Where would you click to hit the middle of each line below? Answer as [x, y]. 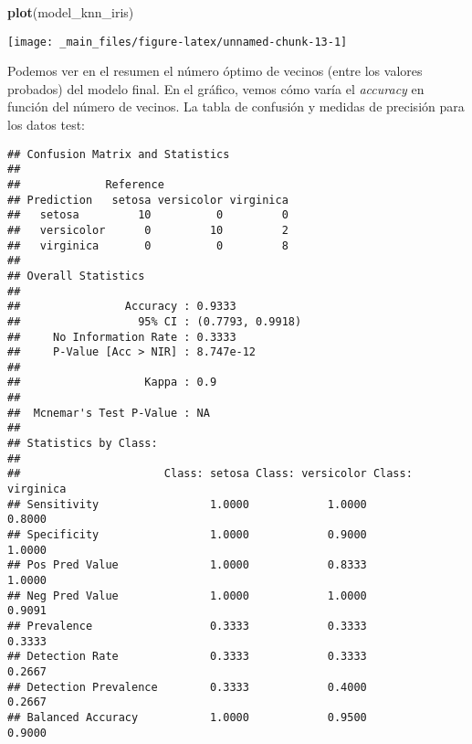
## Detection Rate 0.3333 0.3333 [187, 657]
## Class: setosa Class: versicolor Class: [210, 474]
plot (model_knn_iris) [71, 12]
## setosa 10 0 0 [148, 215]
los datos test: [46, 125]
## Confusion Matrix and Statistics [119, 154]
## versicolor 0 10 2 [148, 230]
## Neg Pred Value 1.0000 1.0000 [187, 595]
